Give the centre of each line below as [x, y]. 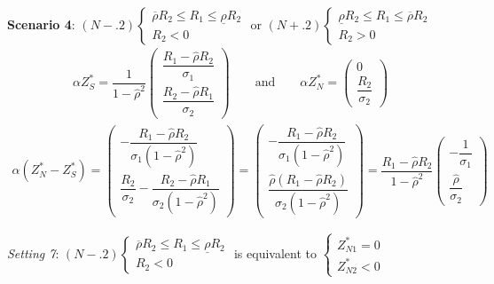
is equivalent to [275, 252]
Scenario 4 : [41, 24]
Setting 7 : [33, 252]
